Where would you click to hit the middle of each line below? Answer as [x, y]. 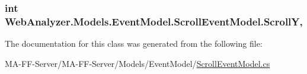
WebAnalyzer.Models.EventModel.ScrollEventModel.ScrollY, [154, 21]
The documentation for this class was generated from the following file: [134, 44]
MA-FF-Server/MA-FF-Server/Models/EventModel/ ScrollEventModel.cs [137, 63]
